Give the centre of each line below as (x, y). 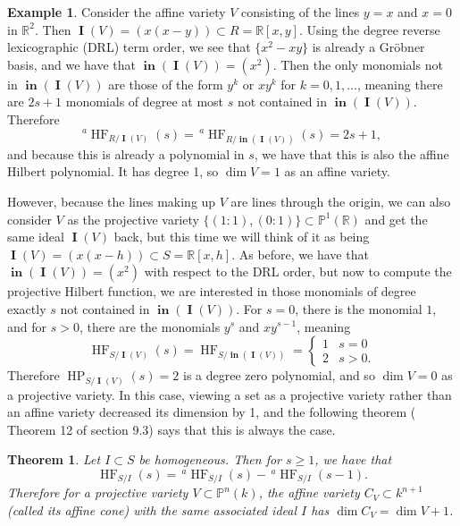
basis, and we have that (72, 64)
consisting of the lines (301, 12)
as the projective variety (133, 219)
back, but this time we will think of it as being (242, 237)
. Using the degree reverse (369, 29)
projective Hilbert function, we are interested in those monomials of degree (212, 291)
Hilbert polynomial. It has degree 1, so (113, 171)
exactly (27, 308)
